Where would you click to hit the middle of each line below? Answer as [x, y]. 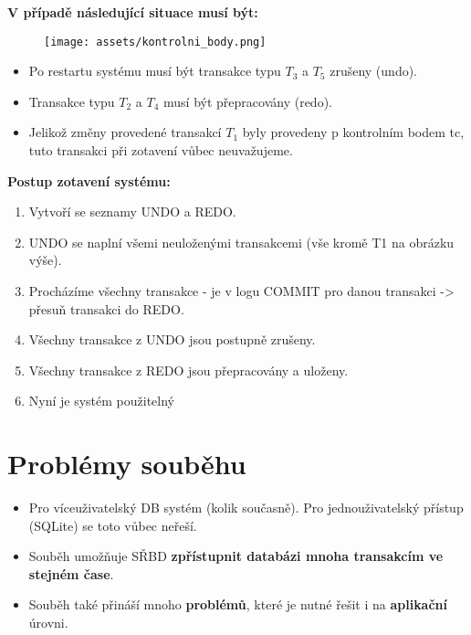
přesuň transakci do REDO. [106, 308]
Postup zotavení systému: [89, 180]
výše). [45, 260]
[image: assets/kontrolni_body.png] [155, 42]
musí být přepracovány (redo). [248, 101]
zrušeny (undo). [374, 71]
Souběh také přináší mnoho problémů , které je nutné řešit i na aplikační [238, 604]
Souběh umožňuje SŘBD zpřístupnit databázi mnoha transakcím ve [236, 556]
